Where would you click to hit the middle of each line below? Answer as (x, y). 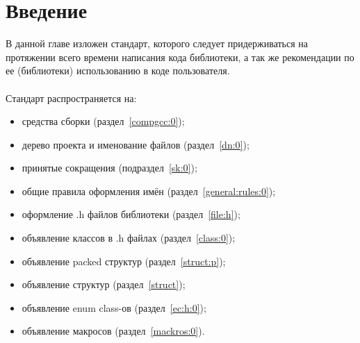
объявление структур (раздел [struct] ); (104, 284)
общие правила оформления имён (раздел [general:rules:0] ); (149, 191)
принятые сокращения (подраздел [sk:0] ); (109, 168)
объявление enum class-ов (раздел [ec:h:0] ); (114, 307)
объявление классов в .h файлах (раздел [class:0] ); (129, 238)
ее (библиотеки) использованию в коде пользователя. (118, 70)
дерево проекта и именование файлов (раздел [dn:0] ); (136, 144)
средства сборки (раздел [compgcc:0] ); (103, 121)
